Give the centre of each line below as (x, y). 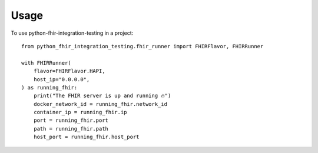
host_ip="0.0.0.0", (62, 79)
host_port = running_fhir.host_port (86, 137)
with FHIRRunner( (46, 63)
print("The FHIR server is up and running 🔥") (102, 96)
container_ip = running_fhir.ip (80, 112)
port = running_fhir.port (71, 120)
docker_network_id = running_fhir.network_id (100, 104)
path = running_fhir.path (71, 129)
